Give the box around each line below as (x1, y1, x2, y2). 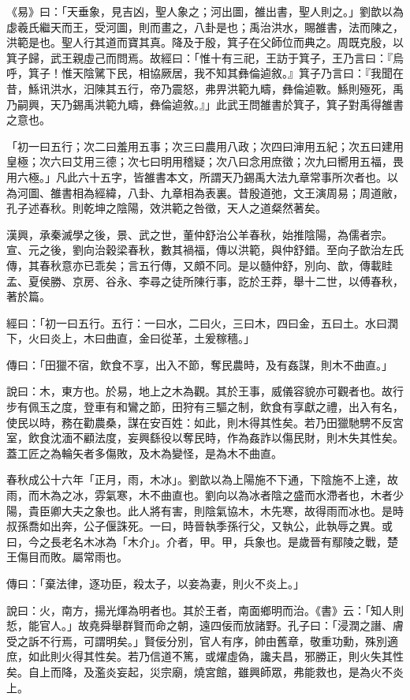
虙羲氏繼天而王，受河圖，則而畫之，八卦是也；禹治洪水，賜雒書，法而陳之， (6, 18, 404, 35)
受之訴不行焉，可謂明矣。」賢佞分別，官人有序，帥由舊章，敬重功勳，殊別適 (6, 632, 398, 649)
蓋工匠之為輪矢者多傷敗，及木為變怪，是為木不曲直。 (6, 444, 282, 461)
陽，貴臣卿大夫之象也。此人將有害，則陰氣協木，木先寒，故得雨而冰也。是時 (6, 502, 404, 518)
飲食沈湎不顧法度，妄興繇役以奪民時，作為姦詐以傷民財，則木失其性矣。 (28, 429, 404, 446)
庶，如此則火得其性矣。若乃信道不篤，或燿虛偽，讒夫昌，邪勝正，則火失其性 (6, 648, 404, 664)
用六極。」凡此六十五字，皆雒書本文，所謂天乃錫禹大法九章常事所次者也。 (6, 168, 387, 185)
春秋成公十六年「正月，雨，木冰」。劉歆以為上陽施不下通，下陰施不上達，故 (6, 471, 398, 488)
